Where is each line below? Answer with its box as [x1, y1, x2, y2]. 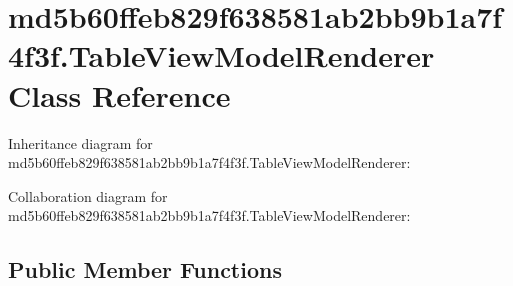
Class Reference [8, 74, 231, 115]
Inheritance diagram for [8, 132, 153, 153]
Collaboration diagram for [8, 185, 168, 206]
